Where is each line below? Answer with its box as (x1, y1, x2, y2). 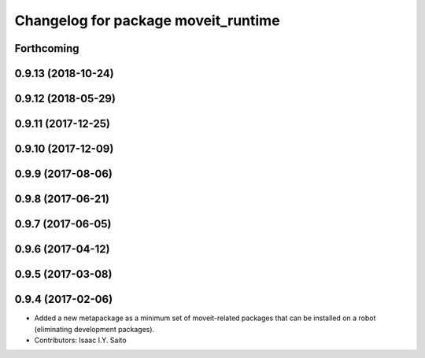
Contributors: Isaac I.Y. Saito (34, 335, 127, 345)
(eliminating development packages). (34, 324, 155, 334)
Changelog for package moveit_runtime (14, 12, 280, 29)
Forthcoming (14, 42, 79, 55)
